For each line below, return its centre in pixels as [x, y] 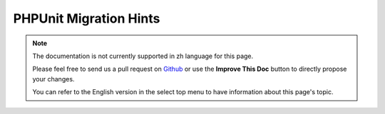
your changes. [53, 79]
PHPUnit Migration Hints [87, 18]
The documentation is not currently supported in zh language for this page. [143, 56]
